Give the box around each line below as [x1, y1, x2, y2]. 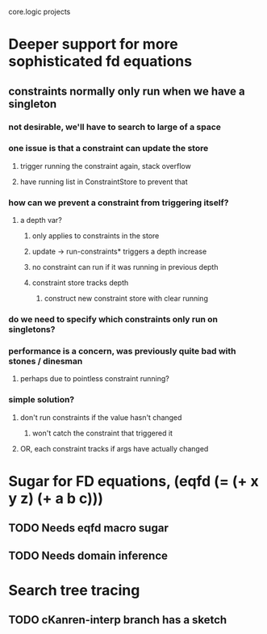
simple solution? [8, 394, 75, 405]
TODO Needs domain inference [8, 548, 168, 562]
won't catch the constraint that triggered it [31, 428, 173, 438]
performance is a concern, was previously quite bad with [8, 345, 236, 356]
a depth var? [19, 216, 62, 225]
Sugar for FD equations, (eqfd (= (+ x [8, 472, 260, 490]
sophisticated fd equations [8, 52, 192, 71]
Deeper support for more [8, 36, 179, 53]
